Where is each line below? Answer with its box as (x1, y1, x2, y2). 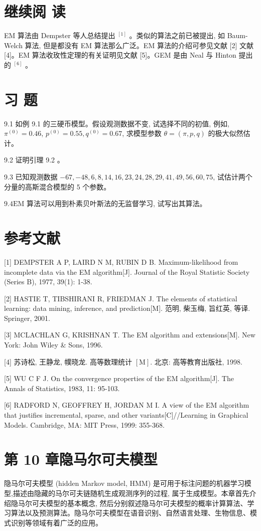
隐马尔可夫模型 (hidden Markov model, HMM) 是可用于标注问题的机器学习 (4, 478, 244, 488)
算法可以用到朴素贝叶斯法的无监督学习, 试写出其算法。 (26, 198, 207, 209)
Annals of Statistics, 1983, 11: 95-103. (4, 383, 120, 393)
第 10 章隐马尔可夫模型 (4, 449, 158, 469)
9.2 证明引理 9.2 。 (4, 154, 64, 165)
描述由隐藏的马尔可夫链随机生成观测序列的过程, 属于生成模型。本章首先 (13, 487, 249, 498)
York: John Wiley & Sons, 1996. (4, 339, 103, 350)
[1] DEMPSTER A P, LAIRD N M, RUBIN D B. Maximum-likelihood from (4, 256, 238, 267)
